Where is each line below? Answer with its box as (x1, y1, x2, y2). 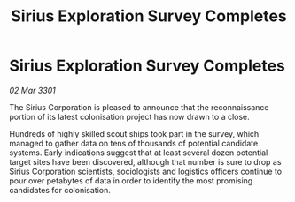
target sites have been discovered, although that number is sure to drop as (9, 156, 282, 167)
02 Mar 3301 (9, 85, 56, 95)
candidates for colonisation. (9, 184, 111, 195)
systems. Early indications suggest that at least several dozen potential (9, 147, 268, 158)
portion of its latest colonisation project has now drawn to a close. (9, 111, 250, 122)
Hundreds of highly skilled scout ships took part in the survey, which (9, 128, 260, 138)
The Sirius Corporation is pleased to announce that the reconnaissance (9, 101, 269, 112)
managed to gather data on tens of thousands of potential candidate (9, 138, 259, 148)
